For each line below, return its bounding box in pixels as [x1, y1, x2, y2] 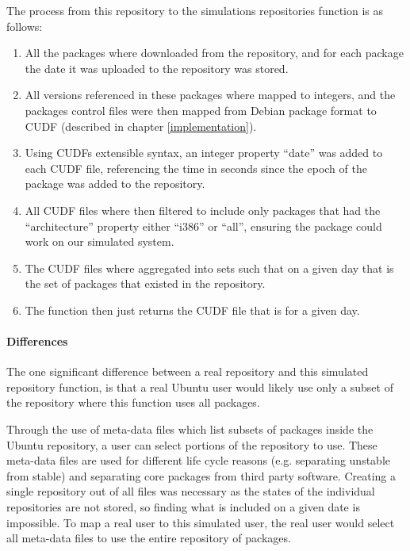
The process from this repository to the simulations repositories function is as [6, 2, 384, 18]
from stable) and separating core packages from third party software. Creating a [6, 467, 397, 484]
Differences [6, 333, 68, 350]
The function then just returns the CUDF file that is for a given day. [25, 301, 360, 318]
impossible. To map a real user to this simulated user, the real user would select [6, 514, 395, 530]
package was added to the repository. [25, 175, 205, 192]
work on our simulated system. [25, 233, 174, 250]
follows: [6, 17, 43, 34]
